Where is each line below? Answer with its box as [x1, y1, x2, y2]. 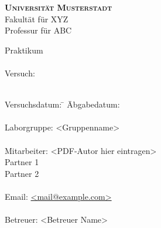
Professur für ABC [5, 24, 72, 36]
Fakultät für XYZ [5, 12, 68, 25]
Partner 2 [5, 167, 39, 179]
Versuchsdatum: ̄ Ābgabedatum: [5, 98, 120, 110]
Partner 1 [5, 156, 39, 168]
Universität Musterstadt [5, 1, 112, 13]
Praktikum [5, 43, 43, 56]
